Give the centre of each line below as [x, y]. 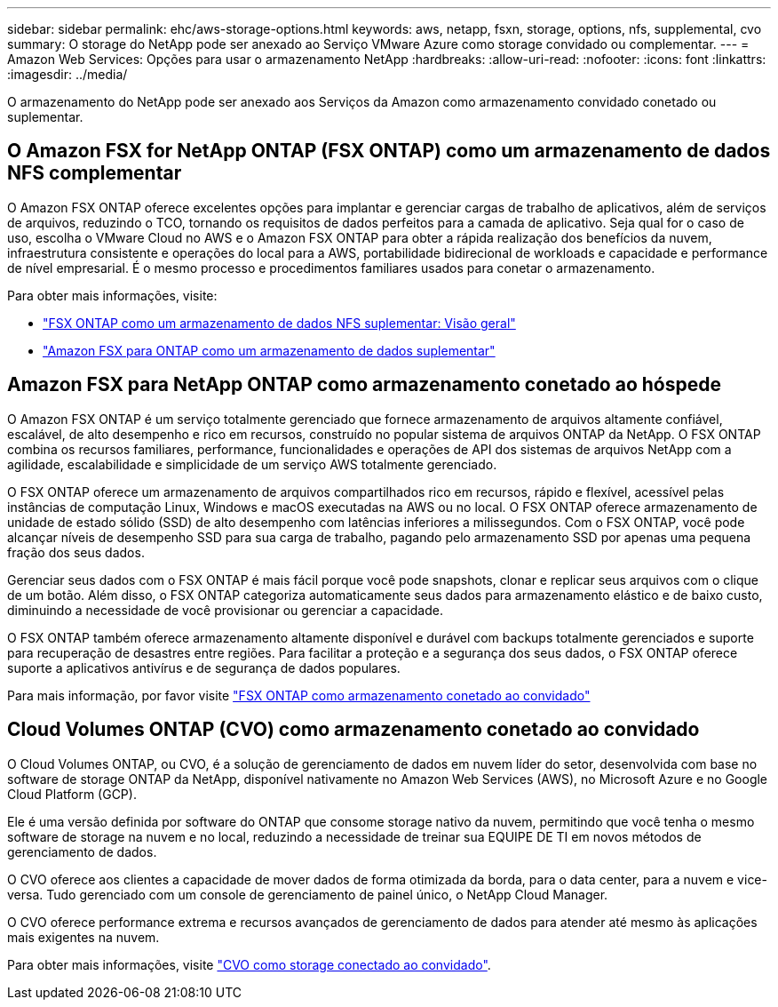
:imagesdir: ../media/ [67, 74]
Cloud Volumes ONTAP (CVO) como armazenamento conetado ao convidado [353, 730]
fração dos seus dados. [76, 552]
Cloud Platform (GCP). [72, 794]
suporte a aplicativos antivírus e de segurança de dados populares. [204, 667]
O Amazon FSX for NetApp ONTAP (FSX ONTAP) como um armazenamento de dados [389, 151]
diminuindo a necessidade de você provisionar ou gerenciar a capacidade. [225, 610]
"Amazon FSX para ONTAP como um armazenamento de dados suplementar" [269, 350]
